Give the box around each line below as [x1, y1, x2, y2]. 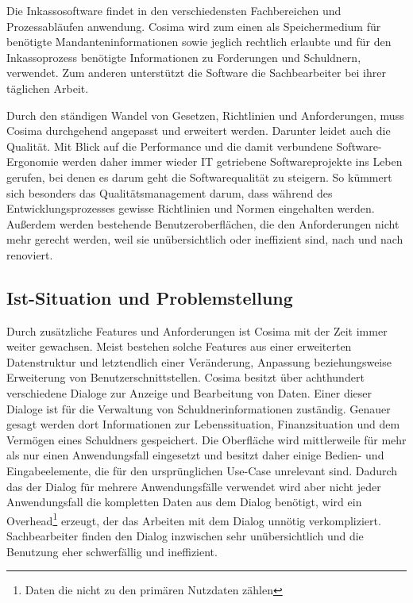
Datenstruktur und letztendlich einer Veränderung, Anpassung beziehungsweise [6, 353, 392, 370]
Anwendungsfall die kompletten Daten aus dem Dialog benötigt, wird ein [6, 494, 362, 510]
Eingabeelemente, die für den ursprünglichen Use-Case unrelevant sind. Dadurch [6, 463, 398, 479]
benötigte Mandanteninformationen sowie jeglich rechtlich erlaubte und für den [6, 33, 392, 50]
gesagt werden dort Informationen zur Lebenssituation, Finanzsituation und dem [6, 416, 400, 432]
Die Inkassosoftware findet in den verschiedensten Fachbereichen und [6, 2, 342, 18]
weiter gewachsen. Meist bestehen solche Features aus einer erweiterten [6, 338, 352, 355]
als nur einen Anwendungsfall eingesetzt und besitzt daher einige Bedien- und [6, 447, 384, 463]
